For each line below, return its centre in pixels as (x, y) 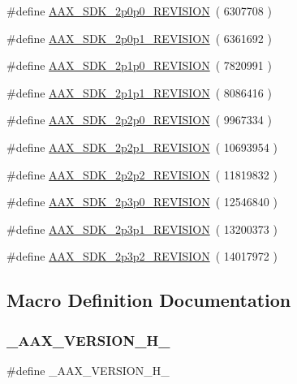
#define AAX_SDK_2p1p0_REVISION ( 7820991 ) (139, 65)
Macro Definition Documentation (149, 300)
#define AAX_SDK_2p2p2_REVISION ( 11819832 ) (142, 174)
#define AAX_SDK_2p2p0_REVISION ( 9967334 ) (139, 120)
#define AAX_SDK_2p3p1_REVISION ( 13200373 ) (142, 229)
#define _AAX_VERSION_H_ (88, 370)
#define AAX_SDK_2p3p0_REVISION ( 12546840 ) (142, 202)
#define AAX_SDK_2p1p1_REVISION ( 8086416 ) (139, 92)
